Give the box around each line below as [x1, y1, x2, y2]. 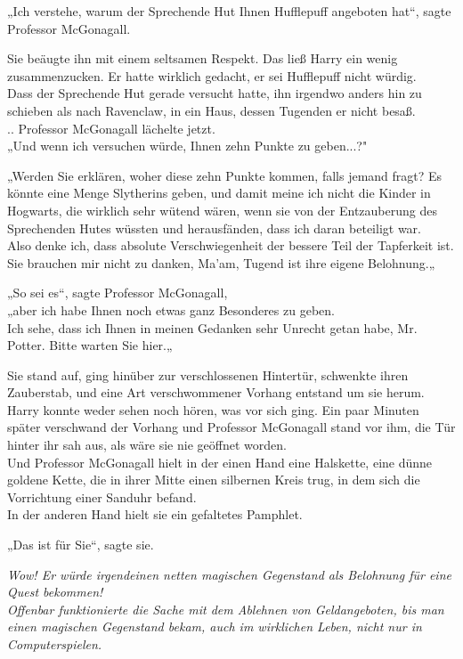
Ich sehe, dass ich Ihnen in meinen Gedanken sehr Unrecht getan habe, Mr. [7, 318, 418, 337]
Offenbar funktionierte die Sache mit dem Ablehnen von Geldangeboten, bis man [7, 599, 444, 618]
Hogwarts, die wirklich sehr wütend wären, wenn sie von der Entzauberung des [7, 200, 437, 219]
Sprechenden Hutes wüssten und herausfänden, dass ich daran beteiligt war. [7, 218, 421, 237]
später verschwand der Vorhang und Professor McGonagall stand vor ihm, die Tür [7, 418, 456, 436]
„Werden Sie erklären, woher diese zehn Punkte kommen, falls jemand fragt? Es [7, 166, 443, 184]
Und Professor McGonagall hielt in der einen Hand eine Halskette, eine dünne [7, 452, 433, 471]
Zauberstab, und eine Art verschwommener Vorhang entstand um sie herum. [7, 383, 425, 402]
